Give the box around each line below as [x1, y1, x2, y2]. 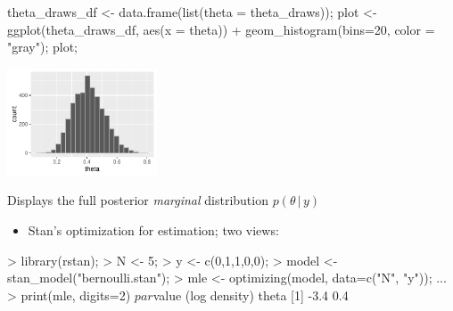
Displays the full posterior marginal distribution [7, 191, 268, 209]
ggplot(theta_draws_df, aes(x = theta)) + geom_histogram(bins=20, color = [7, 20, 435, 38]
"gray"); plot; [7, 37, 78, 56]
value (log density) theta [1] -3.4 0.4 [152, 285, 349, 304]
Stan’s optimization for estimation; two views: [28, 220, 279, 239]
